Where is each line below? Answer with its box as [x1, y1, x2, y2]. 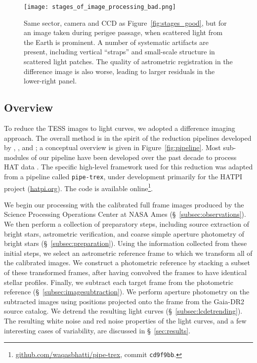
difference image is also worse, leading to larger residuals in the [24, 66, 215, 76]
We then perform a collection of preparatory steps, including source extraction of [4, 219, 249, 229]
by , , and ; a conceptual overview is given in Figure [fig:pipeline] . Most [4, 142, 221, 153]
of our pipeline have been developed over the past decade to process [31, 152, 237, 162]
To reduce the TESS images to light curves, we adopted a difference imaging [4, 123, 235, 133]
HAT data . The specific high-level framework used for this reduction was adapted [4, 161, 253, 172]
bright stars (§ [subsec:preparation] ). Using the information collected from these [4, 238, 247, 248]
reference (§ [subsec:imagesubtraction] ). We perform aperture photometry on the [4, 286, 250, 297]
